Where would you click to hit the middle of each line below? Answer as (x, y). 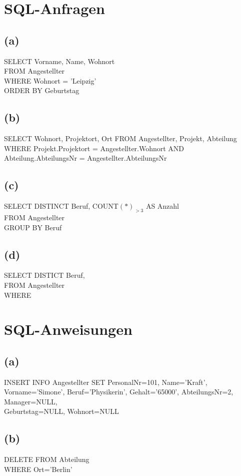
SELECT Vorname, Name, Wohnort (59, 61)
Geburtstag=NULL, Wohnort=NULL (61, 411)
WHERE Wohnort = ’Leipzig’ (50, 80)
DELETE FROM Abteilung (47, 459)
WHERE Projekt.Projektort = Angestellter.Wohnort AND (94, 148)
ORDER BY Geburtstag (42, 90)
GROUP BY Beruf (33, 227)
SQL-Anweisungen (68, 329)
